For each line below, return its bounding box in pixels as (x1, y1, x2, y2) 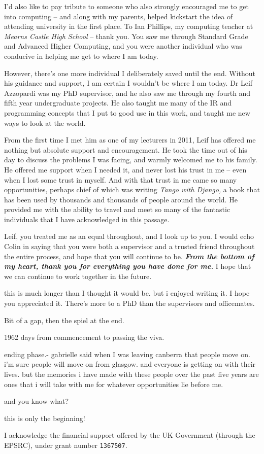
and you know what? (4, 396, 69, 406)
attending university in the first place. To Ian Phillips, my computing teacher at (4, 21, 253, 31)
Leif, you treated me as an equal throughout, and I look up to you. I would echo (4, 231, 254, 241)
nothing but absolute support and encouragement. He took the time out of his (4, 144, 247, 155)
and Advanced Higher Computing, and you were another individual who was (4, 41, 242, 51)
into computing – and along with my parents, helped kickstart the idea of (4, 11, 233, 21)
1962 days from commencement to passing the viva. (4, 332, 164, 342)
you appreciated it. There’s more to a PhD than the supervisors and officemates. (4, 298, 255, 308)
